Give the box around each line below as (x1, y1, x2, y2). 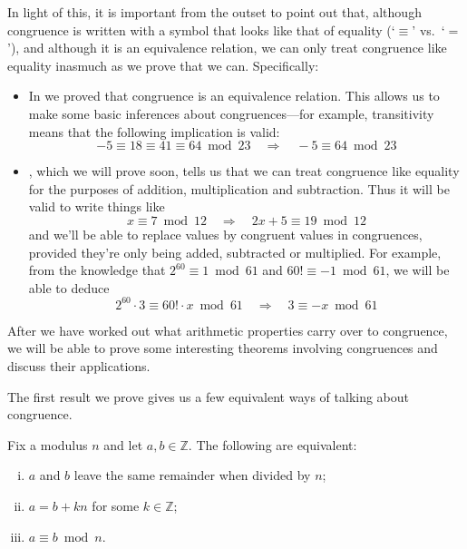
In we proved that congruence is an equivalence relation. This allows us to (28, 86, 440, 105)
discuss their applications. (7, 357, 151, 375)
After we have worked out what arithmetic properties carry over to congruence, (7, 320, 448, 339)
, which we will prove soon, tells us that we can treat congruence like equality (28, 162, 460, 181)
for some (92, 495, 140, 515)
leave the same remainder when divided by (73, 466, 311, 485)
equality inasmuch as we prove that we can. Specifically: (7, 55, 319, 74)
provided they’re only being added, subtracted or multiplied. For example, (28, 242, 442, 261)
